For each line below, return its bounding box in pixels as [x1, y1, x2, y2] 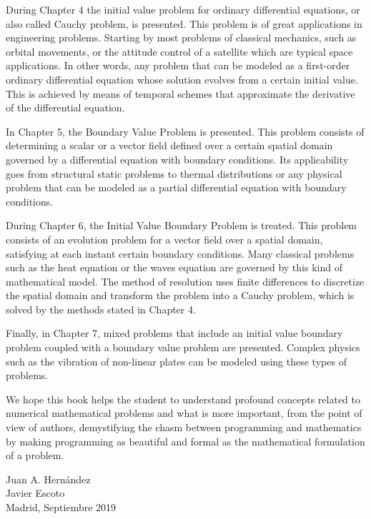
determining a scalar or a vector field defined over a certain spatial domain [6, 138, 333, 153]
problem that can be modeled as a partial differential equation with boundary [6, 180, 347, 195]
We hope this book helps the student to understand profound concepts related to [6, 391, 360, 406]
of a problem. [6, 448, 64, 463]
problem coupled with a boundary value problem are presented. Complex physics [6, 340, 360, 355]
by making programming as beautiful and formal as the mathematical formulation [6, 433, 365, 448]
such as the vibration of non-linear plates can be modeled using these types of [6, 353, 347, 368]
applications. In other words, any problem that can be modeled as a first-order [6, 58, 350, 73]
